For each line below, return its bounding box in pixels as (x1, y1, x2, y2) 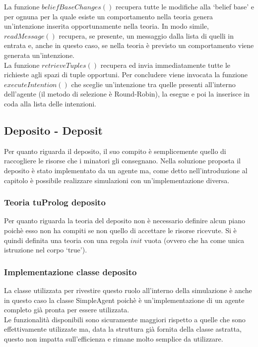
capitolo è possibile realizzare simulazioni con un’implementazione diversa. (4, 175, 230, 185)
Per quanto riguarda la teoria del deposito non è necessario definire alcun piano (4, 215, 246, 226)
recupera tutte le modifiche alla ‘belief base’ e (116, 1, 254, 11)
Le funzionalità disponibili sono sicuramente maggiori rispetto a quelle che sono (4, 314, 246, 324)
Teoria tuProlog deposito (4, 196, 106, 208)
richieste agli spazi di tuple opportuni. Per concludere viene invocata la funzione (4, 69, 248, 80)
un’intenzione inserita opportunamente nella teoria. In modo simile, (4, 21, 209, 31)
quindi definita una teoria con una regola (4, 235, 129, 245)
